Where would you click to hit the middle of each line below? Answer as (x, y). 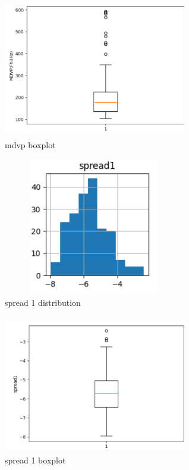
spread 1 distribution (43, 303)
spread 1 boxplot (35, 460)
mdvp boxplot (30, 145)
